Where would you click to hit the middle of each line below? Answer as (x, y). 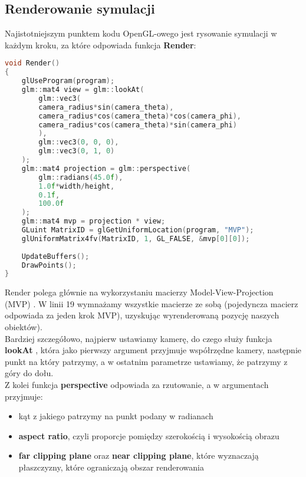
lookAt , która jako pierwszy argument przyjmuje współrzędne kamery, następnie (153, 350)
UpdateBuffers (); (55, 256)
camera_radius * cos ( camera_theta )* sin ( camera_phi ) (138, 125)
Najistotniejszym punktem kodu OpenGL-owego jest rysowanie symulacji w (141, 33)
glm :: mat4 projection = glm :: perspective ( (106, 168)
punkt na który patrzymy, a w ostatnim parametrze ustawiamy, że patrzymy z (146, 361)
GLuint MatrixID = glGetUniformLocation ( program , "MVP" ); (138, 230)
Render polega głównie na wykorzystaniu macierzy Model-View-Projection (139, 292)
